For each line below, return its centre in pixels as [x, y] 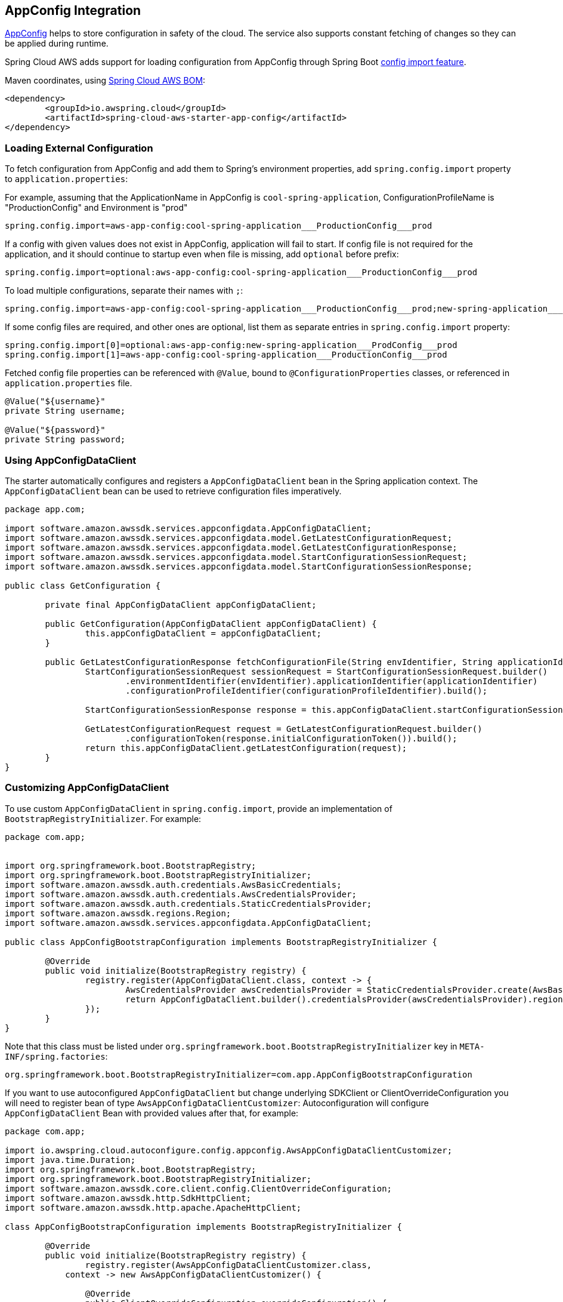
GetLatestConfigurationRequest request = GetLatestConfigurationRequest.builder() [284, 729]
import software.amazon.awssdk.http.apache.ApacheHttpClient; [153, 1207]
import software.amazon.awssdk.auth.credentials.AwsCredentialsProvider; [181, 894]
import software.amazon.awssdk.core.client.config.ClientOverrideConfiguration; [199, 1188]
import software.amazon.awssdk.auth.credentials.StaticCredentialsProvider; [188, 904]
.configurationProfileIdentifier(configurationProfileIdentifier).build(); [307, 690]
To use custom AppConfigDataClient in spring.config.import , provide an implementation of [199, 808]
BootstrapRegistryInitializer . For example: [103, 818]
